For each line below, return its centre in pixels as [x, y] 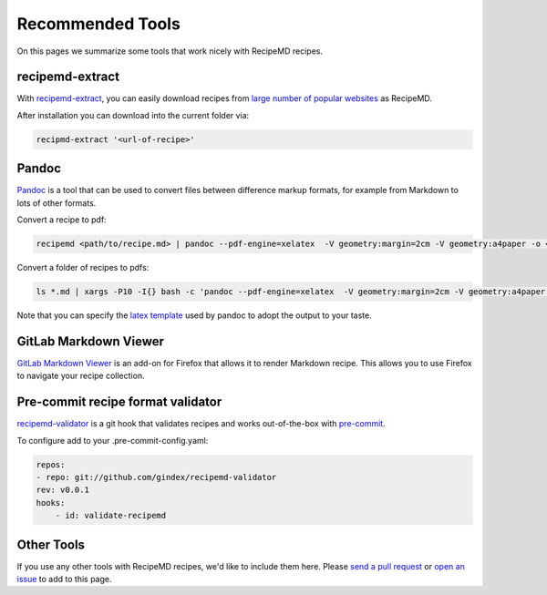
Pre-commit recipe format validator [119, 402]
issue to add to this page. [64, 580]
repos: [51, 464]
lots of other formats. [57, 203]
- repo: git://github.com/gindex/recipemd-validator [156, 477]
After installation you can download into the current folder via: [133, 115]
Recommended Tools [99, 24]
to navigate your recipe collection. [81, 376]
